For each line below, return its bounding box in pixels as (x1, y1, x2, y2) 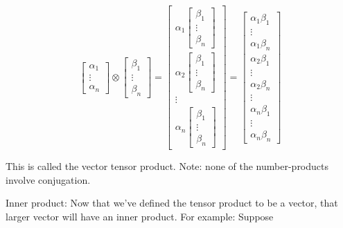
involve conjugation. (6, 172, 91, 187)
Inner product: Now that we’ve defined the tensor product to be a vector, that (6, 196, 338, 210)
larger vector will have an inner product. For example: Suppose (6, 209, 274, 223)
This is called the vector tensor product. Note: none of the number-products (6, 159, 329, 173)
